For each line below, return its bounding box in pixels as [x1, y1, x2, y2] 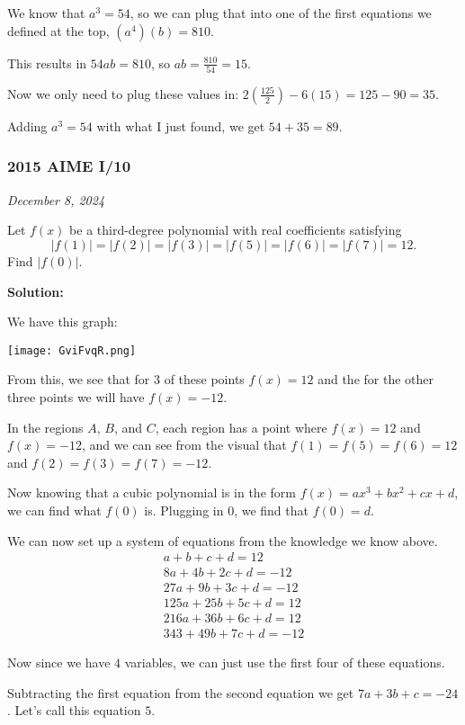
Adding [7, 116, 48, 135]
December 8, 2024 [7, 190, 105, 209]
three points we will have [7, 387, 145, 406]
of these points [164, 370, 245, 389]
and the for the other [317, 370, 434, 389]
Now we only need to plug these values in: [7, 84, 239, 103]
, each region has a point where [155, 417, 327, 436]
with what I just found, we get [96, 116, 265, 135]
